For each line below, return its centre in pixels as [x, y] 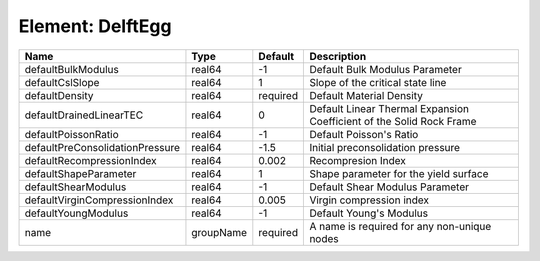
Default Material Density [366, 95]
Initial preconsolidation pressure [384, 147]
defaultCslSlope [62, 82]
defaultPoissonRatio [71, 134]
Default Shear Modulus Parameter [389, 187]
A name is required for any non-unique [400, 226]
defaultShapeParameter [80, 173]
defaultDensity [59, 95]
